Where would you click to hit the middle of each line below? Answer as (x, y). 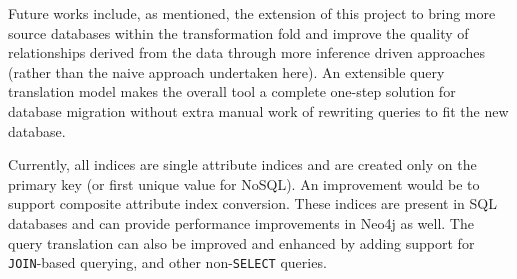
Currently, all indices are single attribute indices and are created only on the (242, 164)
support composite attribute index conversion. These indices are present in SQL (252, 203)
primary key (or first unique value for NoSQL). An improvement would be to (244, 183)
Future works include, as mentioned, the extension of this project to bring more (252, 13)
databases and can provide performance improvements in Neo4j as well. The (241, 222)
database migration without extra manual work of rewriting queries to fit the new (258, 110)
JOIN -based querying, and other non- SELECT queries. (167, 262)
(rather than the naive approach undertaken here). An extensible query (226, 71)
